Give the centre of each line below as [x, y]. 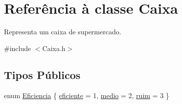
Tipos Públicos [42, 74]
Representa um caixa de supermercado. [63, 32]
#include [18, 48]
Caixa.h [54, 48]
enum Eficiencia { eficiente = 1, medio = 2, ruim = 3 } [87, 95]
